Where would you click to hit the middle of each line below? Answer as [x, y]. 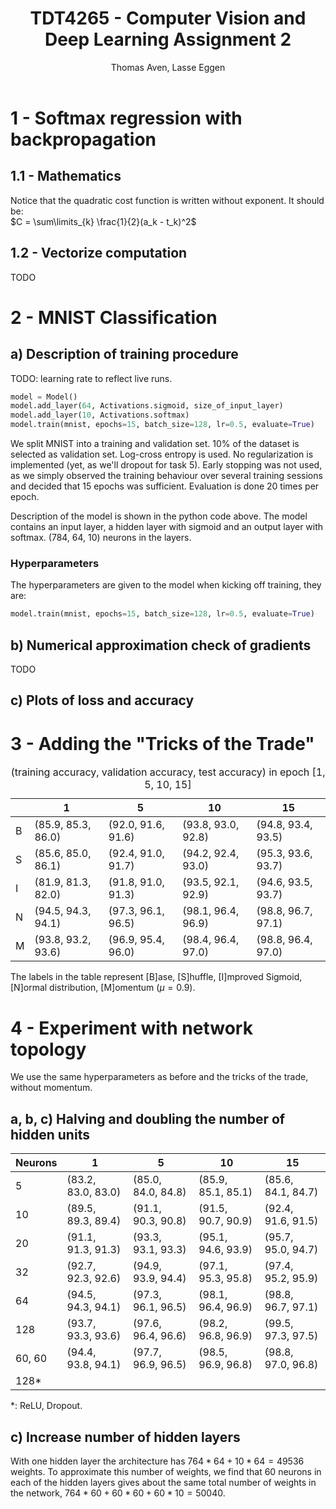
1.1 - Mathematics [66, 176]
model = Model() [44, 397]
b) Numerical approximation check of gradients [161, 645]
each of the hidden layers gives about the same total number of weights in [163, 1482]
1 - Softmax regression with [126, 118]
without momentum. [51, 1088]
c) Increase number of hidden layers [125, 1437]
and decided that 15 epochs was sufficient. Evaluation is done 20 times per [165, 486]
